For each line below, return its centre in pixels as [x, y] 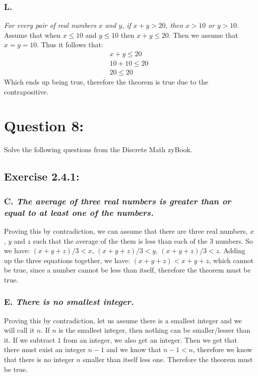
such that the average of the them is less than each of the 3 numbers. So [143, 240]
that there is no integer [39, 359]
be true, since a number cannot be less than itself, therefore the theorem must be [128, 270]
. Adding [232, 250]
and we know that [134, 349]
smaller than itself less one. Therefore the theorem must [168, 359]
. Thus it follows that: [70, 45]
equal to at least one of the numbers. [79, 212]
